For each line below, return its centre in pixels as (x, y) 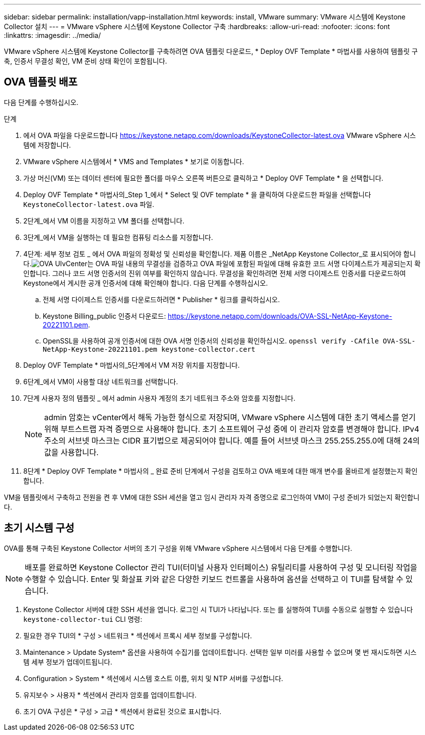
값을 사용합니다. (72, 452)
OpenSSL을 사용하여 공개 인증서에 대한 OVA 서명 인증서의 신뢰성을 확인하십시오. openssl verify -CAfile (211, 341)
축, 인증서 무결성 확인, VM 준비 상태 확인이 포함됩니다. (86, 61)
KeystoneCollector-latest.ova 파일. (89, 204)
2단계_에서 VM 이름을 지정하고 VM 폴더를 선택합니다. (104, 221)
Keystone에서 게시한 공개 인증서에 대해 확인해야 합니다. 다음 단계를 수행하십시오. (146, 283)
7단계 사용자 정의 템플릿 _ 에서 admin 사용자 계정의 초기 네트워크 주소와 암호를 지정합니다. (159, 398)
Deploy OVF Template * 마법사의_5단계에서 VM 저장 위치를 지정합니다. (131, 365)
